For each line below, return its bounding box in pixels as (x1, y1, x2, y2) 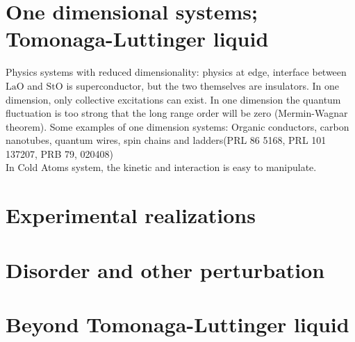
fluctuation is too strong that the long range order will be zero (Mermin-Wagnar (6, 106, 348, 120)
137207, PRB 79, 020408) (6, 146, 113, 161)
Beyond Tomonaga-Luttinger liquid (6, 310, 349, 338)
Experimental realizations (6, 201, 256, 229)
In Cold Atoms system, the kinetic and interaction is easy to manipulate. (6, 160, 317, 174)
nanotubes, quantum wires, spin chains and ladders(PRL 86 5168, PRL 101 (6, 133, 327, 147)
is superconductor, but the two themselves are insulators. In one (66, 78, 339, 92)
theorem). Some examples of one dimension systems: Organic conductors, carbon (6, 119, 349, 133)
